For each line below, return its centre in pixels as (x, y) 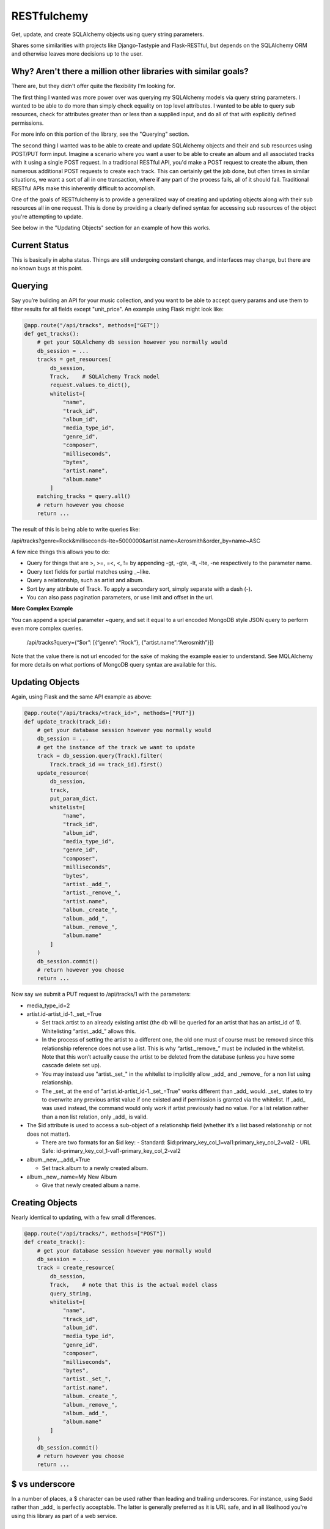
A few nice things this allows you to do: (61, 552)
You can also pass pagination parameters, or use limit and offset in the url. (120, 597)
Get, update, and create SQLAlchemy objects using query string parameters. (108, 34)
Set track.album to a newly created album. (95, 1168)
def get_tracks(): (52, 334)
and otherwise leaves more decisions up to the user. (77, 54)
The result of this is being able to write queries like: (76, 530)
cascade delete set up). (71, 1065)
